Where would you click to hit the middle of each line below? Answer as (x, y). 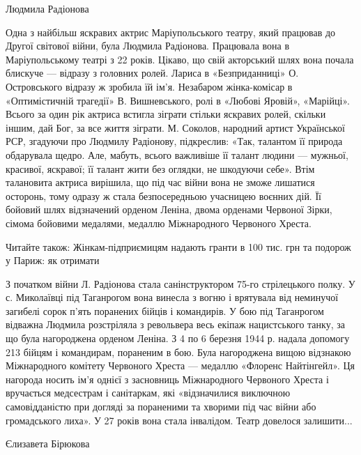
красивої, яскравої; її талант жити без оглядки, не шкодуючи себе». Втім (160, 168)
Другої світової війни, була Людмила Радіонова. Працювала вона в (148, 46)
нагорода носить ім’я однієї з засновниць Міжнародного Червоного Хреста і (167, 379)
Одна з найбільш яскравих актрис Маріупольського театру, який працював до (171, 32)
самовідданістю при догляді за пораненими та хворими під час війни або (161, 407)
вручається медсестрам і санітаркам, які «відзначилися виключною (148, 393)
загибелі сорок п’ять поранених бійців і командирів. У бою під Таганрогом (165, 310)
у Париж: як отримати (53, 260)
